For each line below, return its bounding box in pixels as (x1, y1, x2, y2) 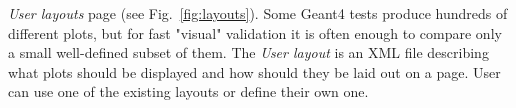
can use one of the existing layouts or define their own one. (8, 81, 369, 102)
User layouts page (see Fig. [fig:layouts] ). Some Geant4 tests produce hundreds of (8, 3, 508, 23)
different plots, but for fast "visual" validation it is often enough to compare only (8, 22, 502, 43)
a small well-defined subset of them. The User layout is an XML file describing (8, 42, 489, 63)
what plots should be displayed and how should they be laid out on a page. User (8, 61, 501, 82)
